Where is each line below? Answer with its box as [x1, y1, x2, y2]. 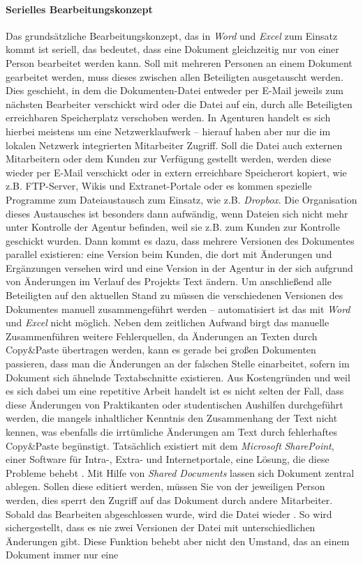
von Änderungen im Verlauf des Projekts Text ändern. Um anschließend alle [6, 274, 332, 289]
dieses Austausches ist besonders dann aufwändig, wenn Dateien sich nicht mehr [6, 206, 348, 220]
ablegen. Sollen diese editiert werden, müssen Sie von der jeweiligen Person [6, 479, 325, 494]
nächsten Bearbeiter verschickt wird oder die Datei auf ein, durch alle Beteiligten [6, 96, 353, 111]
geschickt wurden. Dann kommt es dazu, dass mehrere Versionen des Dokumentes [6, 233, 355, 247]
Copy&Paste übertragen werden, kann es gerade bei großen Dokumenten [6, 342, 316, 357]
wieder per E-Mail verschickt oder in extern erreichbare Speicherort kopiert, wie [6, 165, 347, 179]
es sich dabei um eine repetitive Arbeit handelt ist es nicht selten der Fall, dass [6, 383, 344, 398]
